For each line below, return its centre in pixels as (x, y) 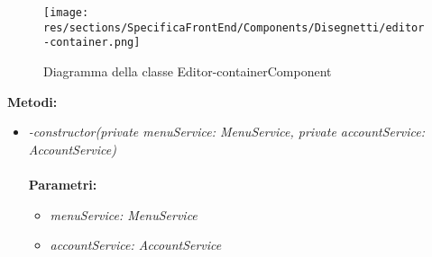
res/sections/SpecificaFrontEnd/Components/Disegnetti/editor (234, 27)
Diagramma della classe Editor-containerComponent (188, 71)
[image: (66, 13)
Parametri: (63, 184)
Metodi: (32, 101)
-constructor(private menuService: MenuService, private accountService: (227, 132)
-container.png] (92, 43)
